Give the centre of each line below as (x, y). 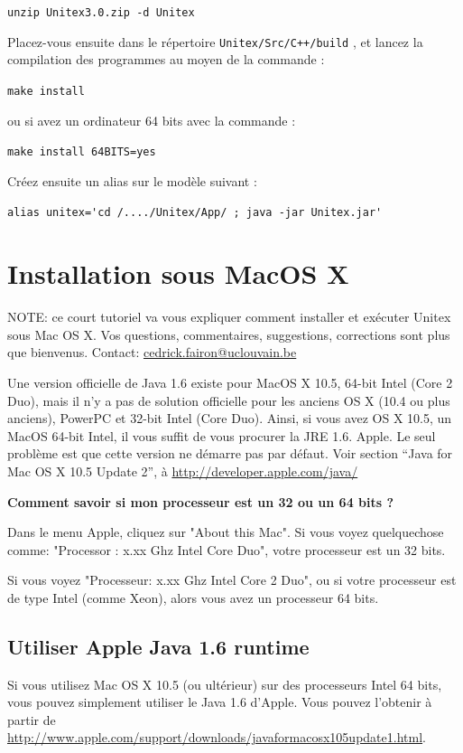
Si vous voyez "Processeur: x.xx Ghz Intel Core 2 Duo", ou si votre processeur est (232, 580)
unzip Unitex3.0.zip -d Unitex (101, 13)
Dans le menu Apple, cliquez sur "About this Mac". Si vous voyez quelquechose (226, 532)
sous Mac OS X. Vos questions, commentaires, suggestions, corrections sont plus (229, 334)
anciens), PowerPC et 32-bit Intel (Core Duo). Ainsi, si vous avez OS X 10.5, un (230, 418)
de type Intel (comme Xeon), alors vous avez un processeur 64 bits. (193, 597)
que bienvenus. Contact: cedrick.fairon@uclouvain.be (152, 352)
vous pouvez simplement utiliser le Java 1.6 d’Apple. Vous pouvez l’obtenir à (220, 702)
